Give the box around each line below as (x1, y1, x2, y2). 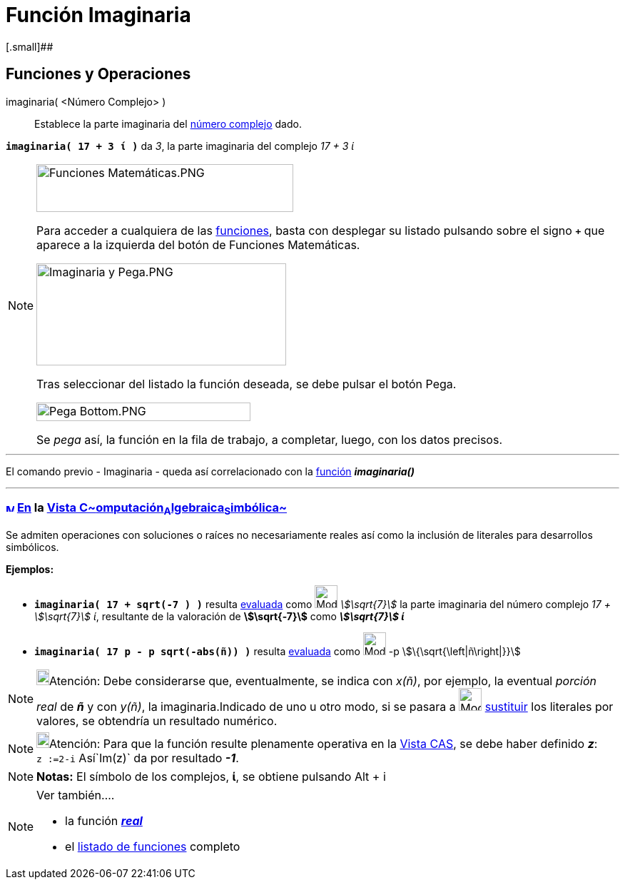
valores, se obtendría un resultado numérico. (36, 713, 278, 728)
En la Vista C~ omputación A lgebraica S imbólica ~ (16, 500, 288, 517)
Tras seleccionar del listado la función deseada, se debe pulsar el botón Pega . (36, 376, 457, 391)
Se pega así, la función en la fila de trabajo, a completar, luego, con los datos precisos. (36, 432, 502, 447)
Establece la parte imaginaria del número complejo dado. (34, 117, 302, 130)
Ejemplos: (6, 562, 54, 575)
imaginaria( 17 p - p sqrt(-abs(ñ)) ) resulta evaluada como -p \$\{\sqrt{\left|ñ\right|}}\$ (34, 644, 521, 657)
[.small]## (6, 40, 54, 53)
